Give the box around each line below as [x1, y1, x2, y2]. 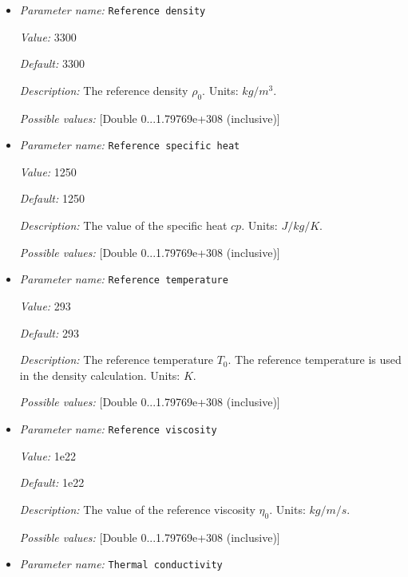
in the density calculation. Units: [19, 366, 180, 383]
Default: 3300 [19, 55, 85, 72]
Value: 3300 [19, 28, 77, 45]
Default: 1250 [19, 190, 85, 207]
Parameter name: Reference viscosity [19, 420, 217, 437]
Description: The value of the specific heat [19, 217, 228, 234]
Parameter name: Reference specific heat [19, 136, 240, 153]
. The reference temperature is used [228, 351, 402, 368]
